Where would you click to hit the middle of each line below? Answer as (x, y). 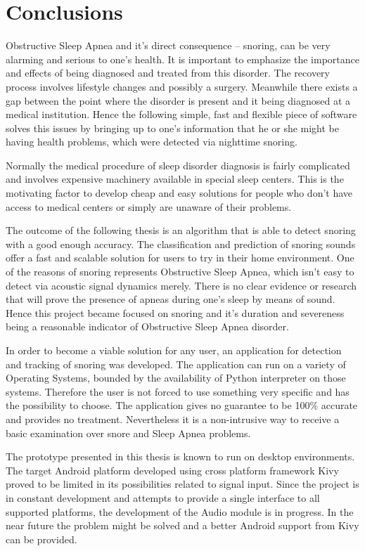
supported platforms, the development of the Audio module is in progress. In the (180, 511)
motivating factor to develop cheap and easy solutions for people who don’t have (179, 193)
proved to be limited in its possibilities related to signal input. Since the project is (182, 484)
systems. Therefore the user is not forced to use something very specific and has (178, 391)
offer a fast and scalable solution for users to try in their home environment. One (180, 258)
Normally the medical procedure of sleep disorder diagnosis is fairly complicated (178, 165)
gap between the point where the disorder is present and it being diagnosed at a (178, 100)
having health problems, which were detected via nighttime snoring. (152, 142)
